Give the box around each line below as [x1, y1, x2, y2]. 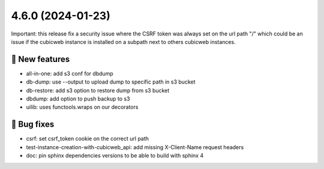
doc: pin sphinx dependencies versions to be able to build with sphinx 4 [26, 152, 204, 159]
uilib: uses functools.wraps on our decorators [26, 103, 139, 111]
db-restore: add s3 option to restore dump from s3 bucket [26, 87, 170, 94]
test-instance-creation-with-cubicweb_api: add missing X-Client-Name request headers [26, 143, 244, 150]
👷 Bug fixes [11, 119, 55, 129]
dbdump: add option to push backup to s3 [26, 95, 130, 102]
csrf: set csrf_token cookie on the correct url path [26, 135, 149, 143]
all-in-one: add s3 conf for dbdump [26, 70, 113, 77]
